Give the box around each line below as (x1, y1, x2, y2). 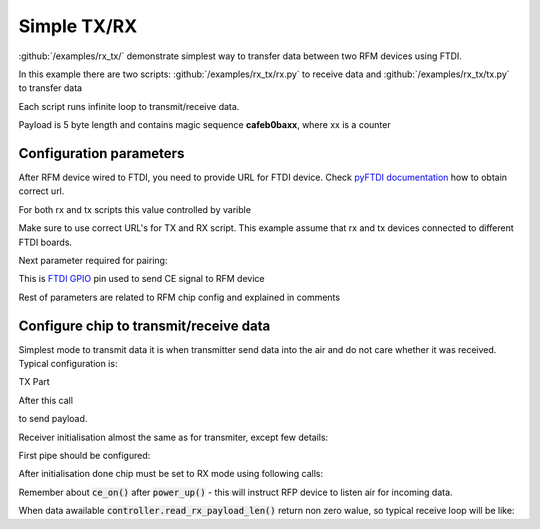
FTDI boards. (18, 236, 73, 248)
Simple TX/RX (18, 15, 138, 37)
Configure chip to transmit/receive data (18, 317, 271, 334)
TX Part (18, 376, 50, 388)
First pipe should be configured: (18, 450, 151, 461)
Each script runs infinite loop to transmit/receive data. (18, 100, 240, 112)
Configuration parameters (18, 145, 185, 162)
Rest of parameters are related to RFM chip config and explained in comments (18, 291, 340, 303)
